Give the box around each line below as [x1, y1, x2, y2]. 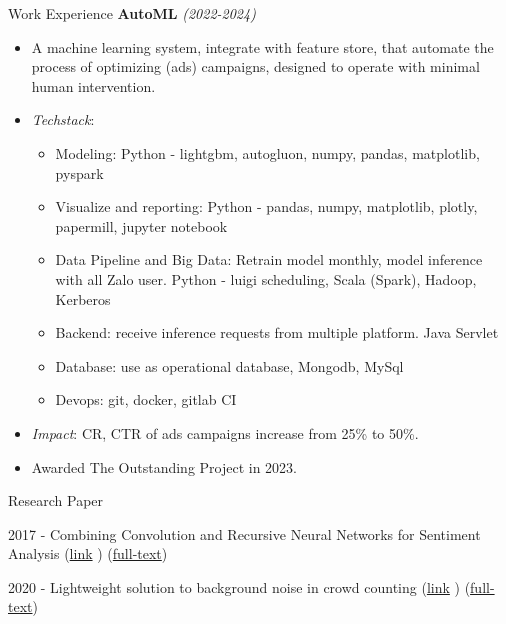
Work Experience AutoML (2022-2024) [8, 3, 256, 23]
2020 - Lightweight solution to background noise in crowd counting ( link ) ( [8, 576, 471, 597]
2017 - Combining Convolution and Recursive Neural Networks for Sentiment [8, 523, 481, 544]
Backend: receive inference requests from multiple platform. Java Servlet [55, 322, 499, 343]
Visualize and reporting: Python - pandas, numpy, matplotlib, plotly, [55, 196, 478, 217]
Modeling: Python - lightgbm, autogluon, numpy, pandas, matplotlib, [55, 142, 480, 163]
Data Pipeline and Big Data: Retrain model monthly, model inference [55, 249, 483, 270]
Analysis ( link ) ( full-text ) [8, 543, 168, 564]
